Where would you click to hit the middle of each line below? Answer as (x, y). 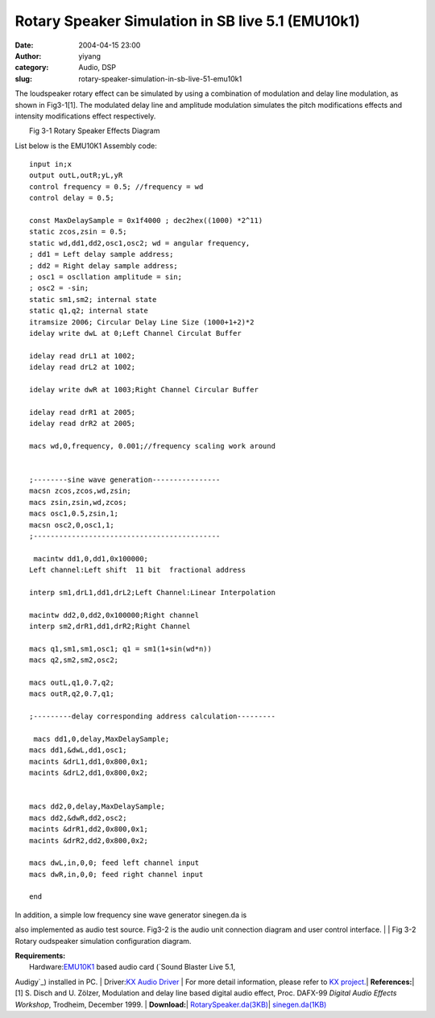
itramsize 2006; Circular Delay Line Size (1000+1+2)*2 (142, 322)
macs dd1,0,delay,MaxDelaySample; (101, 739)
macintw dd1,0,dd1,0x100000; (91, 559)
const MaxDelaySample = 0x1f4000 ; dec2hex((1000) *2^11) (146, 221)
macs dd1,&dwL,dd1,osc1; (78, 750)
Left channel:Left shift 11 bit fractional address (137, 570)
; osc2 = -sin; (59, 288)
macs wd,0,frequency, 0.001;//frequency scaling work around (152, 446)
